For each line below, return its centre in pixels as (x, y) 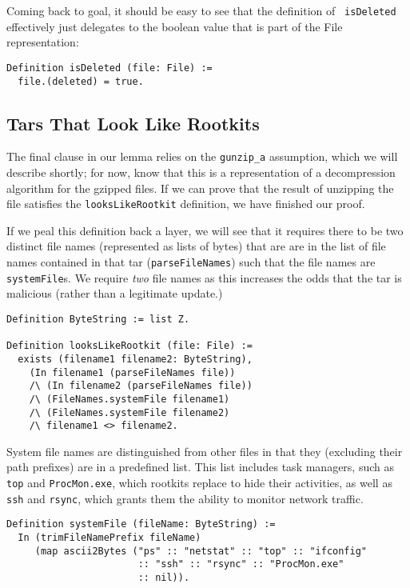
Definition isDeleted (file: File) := (109, 68)
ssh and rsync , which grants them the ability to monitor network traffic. (185, 498)
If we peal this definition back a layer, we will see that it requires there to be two (205, 230)
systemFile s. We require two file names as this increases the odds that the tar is (204, 277)
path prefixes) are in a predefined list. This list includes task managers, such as (201, 467)
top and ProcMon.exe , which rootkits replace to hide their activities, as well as (199, 483)
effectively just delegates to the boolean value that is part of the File (175, 26)
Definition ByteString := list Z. (98, 319)
